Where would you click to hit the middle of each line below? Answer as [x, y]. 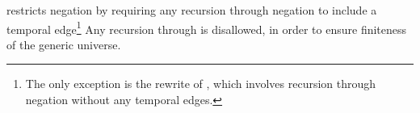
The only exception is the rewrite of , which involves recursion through [201, 84]
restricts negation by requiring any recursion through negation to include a [192, 10]
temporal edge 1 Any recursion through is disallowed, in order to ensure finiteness [207, 27]
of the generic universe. [64, 44]
